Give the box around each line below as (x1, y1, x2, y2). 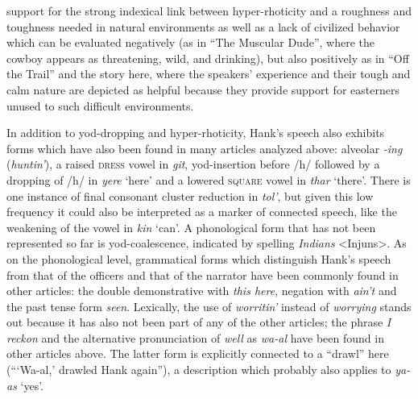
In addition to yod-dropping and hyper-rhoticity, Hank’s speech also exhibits (6, 124, 385, 141)
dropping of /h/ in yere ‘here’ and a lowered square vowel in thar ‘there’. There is (6, 171, 411, 188)
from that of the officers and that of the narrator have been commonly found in (6, 266, 399, 283)
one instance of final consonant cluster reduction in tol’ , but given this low (6, 187, 374, 204)
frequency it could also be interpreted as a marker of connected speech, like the (6, 203, 397, 220)
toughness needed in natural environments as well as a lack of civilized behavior (6, 18, 400, 35)
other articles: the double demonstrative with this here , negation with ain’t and (6, 282, 397, 299)
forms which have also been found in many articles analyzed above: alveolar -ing (6, 139, 403, 156)
